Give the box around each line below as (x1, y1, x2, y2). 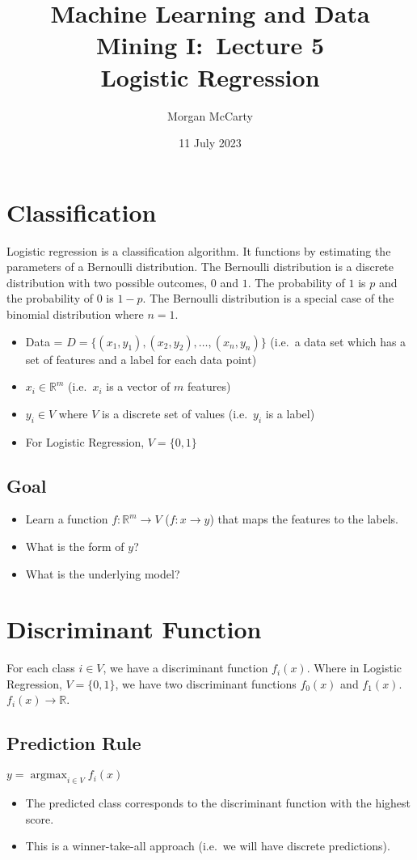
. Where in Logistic (306, 659, 402, 676)
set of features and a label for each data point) (25, 350, 257, 367)
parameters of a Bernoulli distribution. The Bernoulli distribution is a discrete (6, 258, 394, 275)
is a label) (265, 405, 315, 422)
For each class (6, 659, 75, 676)
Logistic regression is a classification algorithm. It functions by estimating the (6, 242, 391, 259)
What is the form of (25, 537, 124, 554)
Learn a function (25, 510, 108, 527)
